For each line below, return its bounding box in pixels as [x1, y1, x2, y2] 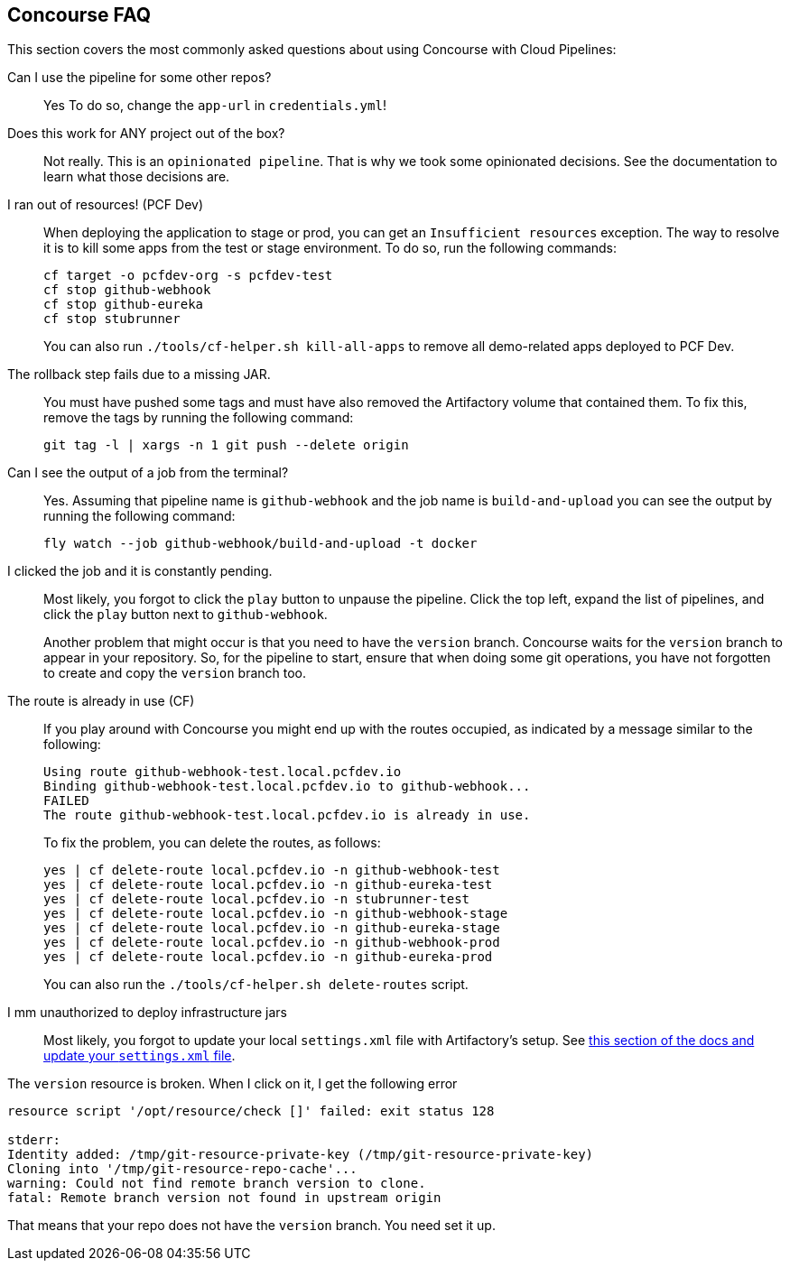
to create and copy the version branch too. [43, 665, 307, 681]
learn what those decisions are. [43, 169, 230, 185]
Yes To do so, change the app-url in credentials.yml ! [43, 97, 386, 114]
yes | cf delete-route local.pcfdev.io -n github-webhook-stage [43, 906, 508, 921]
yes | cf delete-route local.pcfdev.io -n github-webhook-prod [43, 935, 500, 950]
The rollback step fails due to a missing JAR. [7, 366, 271, 383]
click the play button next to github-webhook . [43, 606, 328, 623]
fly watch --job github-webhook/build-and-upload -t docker [43, 536, 478, 551]
